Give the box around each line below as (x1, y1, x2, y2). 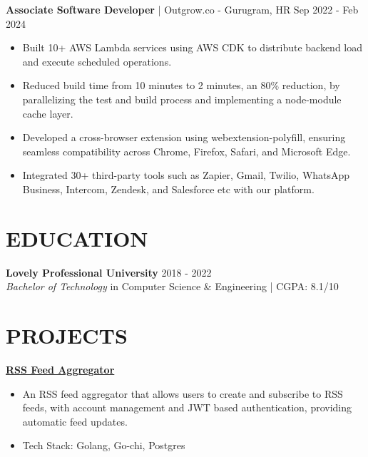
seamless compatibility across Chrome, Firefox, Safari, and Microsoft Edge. (22, 143, 351, 158)
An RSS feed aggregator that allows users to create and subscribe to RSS (22, 386, 343, 401)
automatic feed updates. (22, 414, 128, 428)
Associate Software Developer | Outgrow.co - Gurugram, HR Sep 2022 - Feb (6, 2, 359, 16)
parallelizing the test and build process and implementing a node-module (22, 91, 342, 106)
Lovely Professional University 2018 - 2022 (6, 265, 212, 279)
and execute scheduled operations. (22, 53, 172, 68)
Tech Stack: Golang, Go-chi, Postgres (22, 438, 185, 453)
